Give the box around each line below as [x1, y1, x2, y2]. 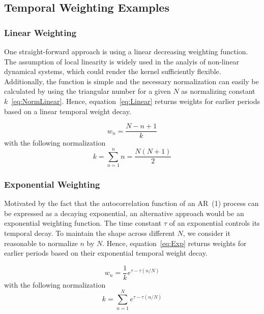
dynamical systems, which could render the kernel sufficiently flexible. [4, 66, 221, 77]
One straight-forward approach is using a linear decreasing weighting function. [4, 46, 248, 56]
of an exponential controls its [169, 218, 260, 228]
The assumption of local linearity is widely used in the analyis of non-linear [4, 56, 240, 66]
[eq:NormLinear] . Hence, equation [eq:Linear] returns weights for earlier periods [11, 95, 260, 106]
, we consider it [183, 227, 230, 238]
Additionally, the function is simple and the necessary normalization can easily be [4, 76, 259, 86]
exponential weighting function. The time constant [4, 218, 162, 228]
